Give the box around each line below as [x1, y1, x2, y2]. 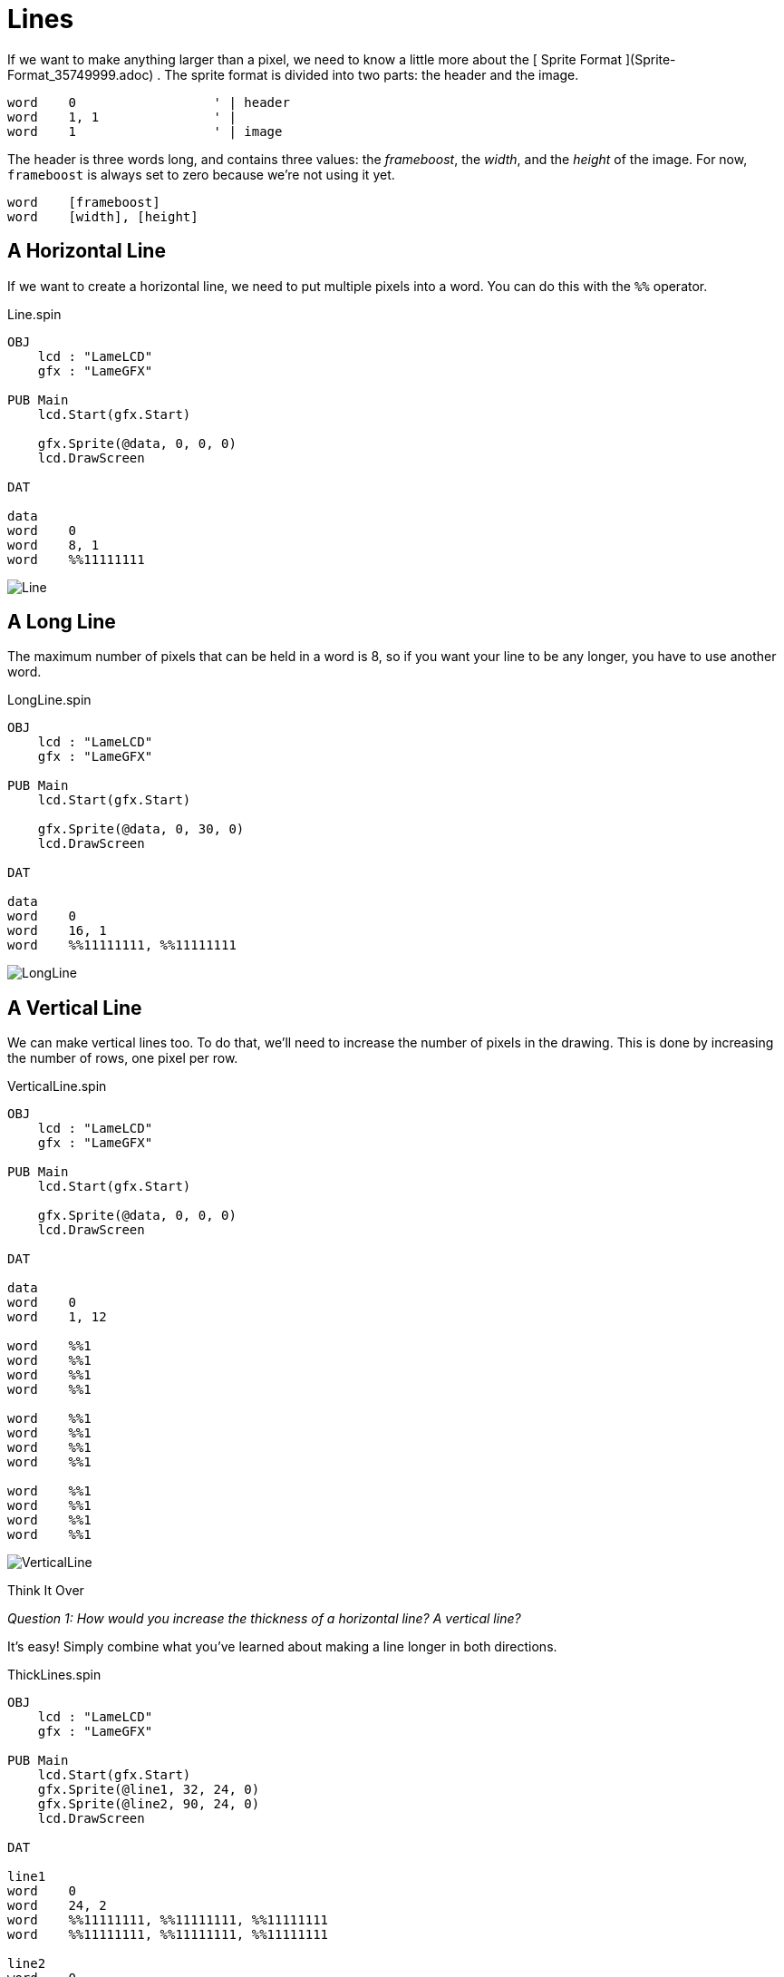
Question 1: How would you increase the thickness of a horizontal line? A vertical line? [7, 1611, 521, 1627]
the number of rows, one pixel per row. [7, 1050, 238, 1066]
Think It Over [7, 1583, 84, 1599]
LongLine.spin [7, 692, 92, 708]
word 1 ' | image [7, 123, 283, 139]
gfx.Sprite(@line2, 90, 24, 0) [37, 1797, 260, 1812]
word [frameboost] [7, 194, 160, 209]
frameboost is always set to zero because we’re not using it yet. [7, 166, 395, 182]
